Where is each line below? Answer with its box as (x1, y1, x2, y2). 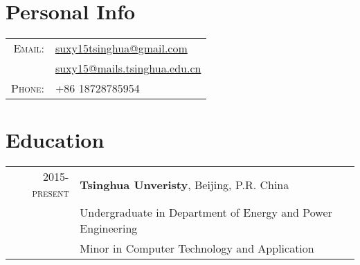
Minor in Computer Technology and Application (80, 240, 314, 257)
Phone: (11, 80, 44, 97)
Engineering (80, 220, 138, 237)
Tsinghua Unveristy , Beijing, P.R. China (80, 176, 289, 193)
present (32, 184, 69, 201)
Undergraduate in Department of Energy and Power (80, 204, 332, 221)
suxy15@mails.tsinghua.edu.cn (55, 60, 201, 77)
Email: (13, 40, 44, 57)
